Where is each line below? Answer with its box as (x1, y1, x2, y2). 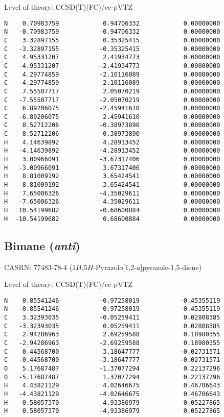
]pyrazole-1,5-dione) (140, 261, 202, 272)
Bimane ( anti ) (4, 237, 80, 253)
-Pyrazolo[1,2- (93, 261, 137, 272)
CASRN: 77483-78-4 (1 (4, 261, 76, 272)
